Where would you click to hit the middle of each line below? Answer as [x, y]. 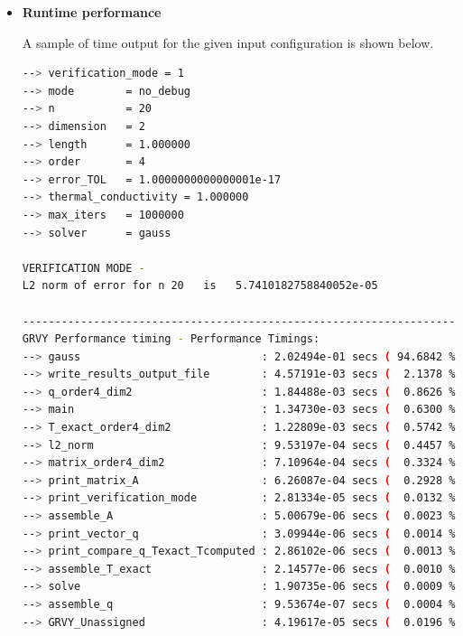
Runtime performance [92, 12]
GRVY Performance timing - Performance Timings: [171, 339]
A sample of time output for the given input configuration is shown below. [228, 42]
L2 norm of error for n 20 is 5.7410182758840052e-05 [200, 286]
